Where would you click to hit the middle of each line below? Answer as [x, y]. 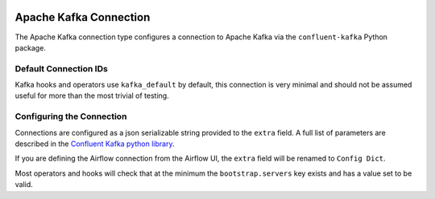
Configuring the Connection [71, 116]
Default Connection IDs [61, 68]
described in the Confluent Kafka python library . [95, 144]
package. [30, 47]
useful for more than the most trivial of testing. [92, 95]
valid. [24, 185]
